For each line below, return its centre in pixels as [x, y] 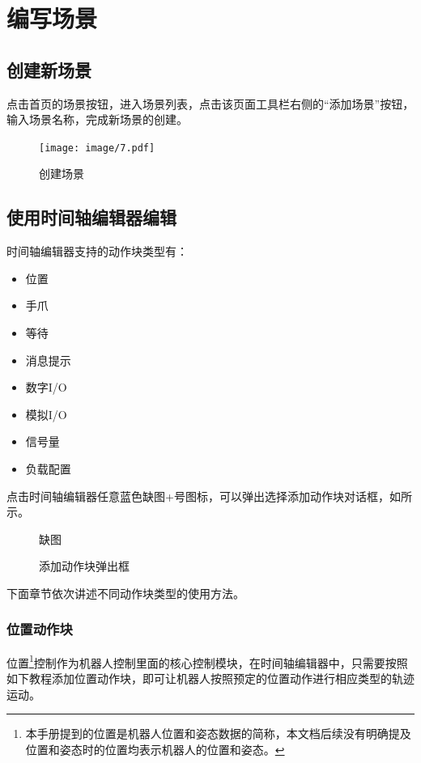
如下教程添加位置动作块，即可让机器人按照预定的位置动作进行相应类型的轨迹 [210, 678]
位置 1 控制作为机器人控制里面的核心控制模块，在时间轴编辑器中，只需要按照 [207, 661]
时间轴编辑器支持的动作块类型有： [97, 251]
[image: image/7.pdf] [97, 148]
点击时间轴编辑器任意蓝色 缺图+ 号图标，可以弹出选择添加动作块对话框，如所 [209, 496]
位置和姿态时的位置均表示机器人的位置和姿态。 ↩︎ [155, 749]
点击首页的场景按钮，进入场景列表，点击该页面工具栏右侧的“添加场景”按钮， [210, 103]
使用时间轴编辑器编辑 [91, 217]
